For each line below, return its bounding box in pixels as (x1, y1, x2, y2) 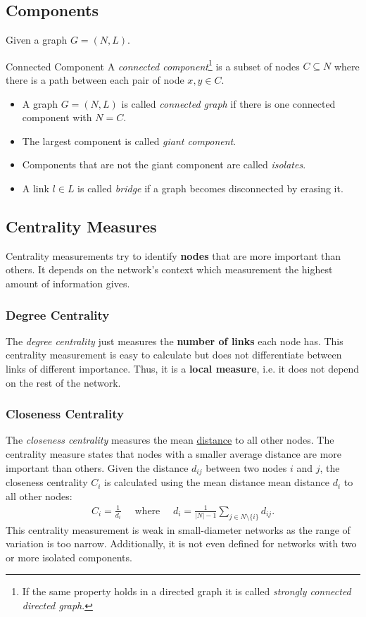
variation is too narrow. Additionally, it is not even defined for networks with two (6, 536, 357, 551)
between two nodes (206, 460, 287, 475)
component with (22, 110, 92, 125)
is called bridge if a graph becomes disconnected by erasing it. (77, 181, 343, 196)
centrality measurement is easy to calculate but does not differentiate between (6, 347, 342, 362)
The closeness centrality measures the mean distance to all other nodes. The (6, 432, 334, 447)
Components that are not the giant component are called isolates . (22, 157, 306, 172)
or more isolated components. (6, 549, 132, 564)
